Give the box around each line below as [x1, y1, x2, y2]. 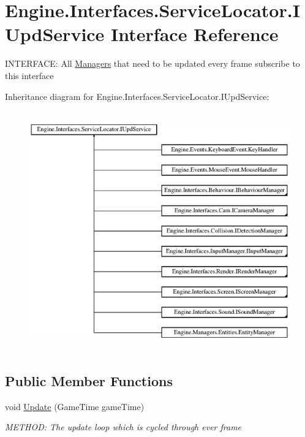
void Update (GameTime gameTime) [5, 400, 145, 412]
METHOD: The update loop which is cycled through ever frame [5, 420, 242, 433]
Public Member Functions [5, 371, 173, 390]
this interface [5, 69, 54, 82]
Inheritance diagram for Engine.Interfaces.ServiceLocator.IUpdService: [5, 89, 269, 102]
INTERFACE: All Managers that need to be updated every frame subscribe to [5, 57, 300, 70]
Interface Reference [111, 21, 279, 47]
